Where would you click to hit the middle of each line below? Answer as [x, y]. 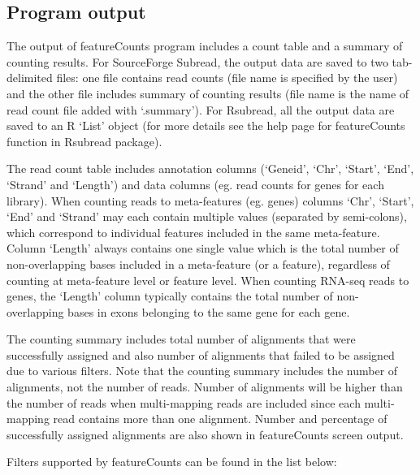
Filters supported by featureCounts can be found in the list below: [172, 462]
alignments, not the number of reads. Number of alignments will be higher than [205, 387]
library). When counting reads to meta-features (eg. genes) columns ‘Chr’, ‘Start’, [210, 200]
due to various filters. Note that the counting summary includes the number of [202, 371]
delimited [30, 78]
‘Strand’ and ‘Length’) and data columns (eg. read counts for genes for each [195, 184]
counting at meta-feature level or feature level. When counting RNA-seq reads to [208, 280]
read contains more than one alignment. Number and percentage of [220, 419]
